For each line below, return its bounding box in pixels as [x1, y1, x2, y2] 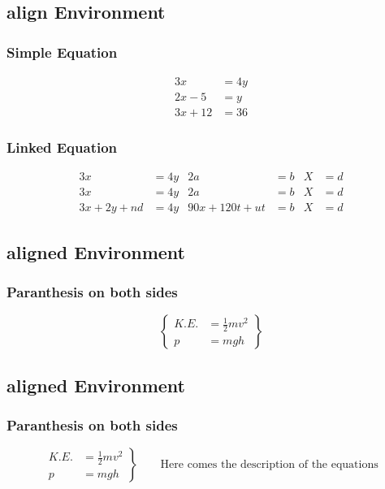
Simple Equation [6, 41, 118, 62]
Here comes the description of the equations [160, 459, 379, 471]
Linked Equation [6, 137, 118, 158]
